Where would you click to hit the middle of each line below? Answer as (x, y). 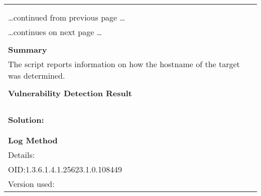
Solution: (26, 120)
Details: (22, 155)
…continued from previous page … (67, 17)
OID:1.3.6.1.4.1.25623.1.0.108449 (65, 169)
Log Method (33, 140)
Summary (28, 49)
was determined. (37, 75)
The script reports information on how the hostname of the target (124, 64)
